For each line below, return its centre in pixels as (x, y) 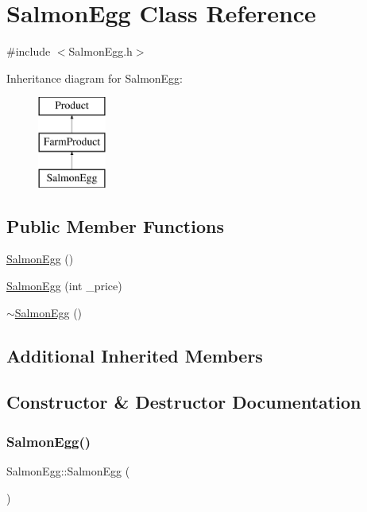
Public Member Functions (115, 225)
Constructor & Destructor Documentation (184, 402)
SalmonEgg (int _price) (64, 286)
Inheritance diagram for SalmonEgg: (95, 78)
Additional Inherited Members (135, 355)
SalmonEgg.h (100, 51)
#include (29, 51)
